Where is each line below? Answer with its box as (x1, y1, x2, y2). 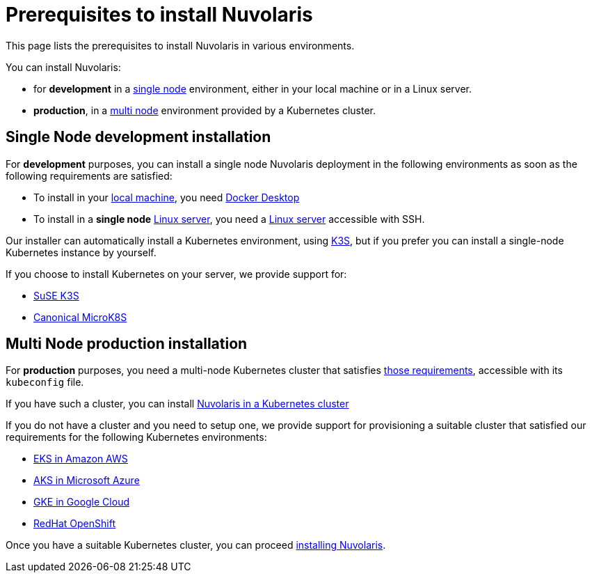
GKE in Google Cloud (33, 496, 129, 508)
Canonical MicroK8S (33, 311, 127, 323)
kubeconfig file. (6, 376, 84, 389)
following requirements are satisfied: (6, 169, 173, 182)
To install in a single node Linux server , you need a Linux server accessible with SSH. (33, 212, 425, 225)
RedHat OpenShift (33, 517, 115, 530)
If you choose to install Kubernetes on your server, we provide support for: (6, 267, 347, 280)
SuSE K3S (33, 289, 79, 302)
